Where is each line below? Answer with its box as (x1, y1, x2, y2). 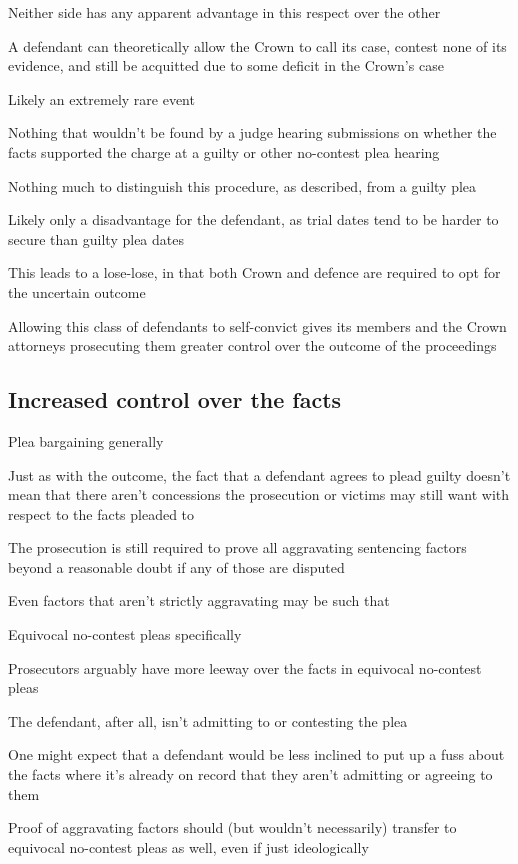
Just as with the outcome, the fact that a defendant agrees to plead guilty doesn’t (8, 464, 511, 485)
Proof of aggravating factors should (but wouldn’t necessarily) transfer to (8, 817, 457, 838)
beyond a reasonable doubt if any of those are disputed (8, 556, 345, 577)
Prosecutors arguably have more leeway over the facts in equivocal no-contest (8, 657, 482, 678)
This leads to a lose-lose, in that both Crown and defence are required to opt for (8, 262, 501, 283)
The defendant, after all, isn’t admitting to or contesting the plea (8, 710, 408, 731)
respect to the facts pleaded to (8, 503, 195, 524)
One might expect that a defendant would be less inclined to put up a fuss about (8, 744, 505, 765)
